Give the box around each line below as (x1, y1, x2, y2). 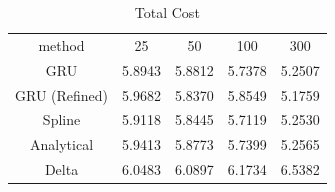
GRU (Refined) (15, 84, 109, 105)
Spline (42, 109, 81, 130)
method (38, 34, 85, 55)
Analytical (30, 134, 94, 155)
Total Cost (134, 2, 200, 22)
